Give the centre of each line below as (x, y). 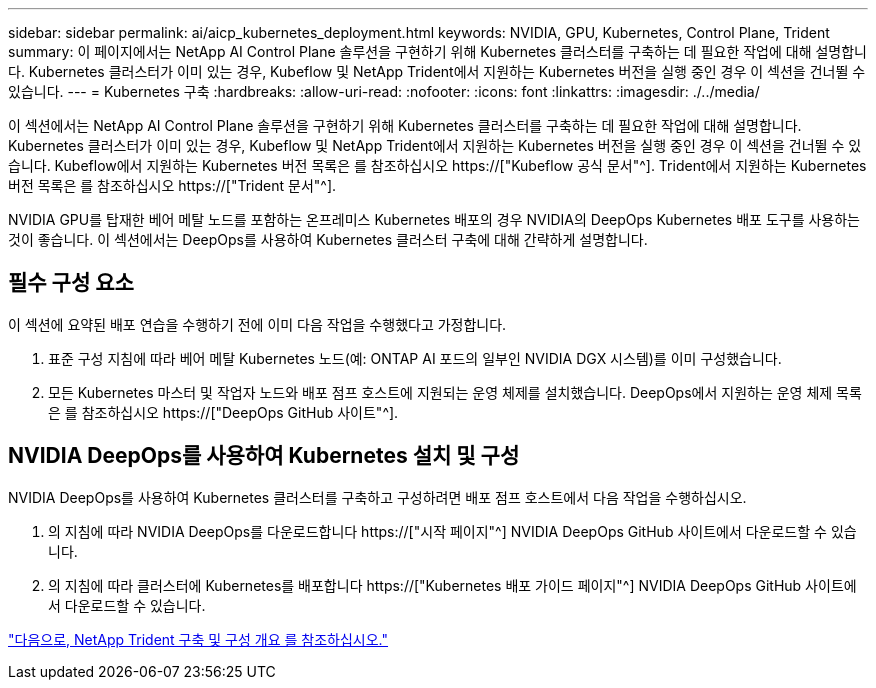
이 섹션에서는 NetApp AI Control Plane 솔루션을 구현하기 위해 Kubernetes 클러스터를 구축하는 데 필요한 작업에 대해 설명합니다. (405, 125)
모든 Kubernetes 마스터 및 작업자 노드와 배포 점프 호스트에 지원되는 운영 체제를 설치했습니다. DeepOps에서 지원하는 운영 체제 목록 (455, 392)
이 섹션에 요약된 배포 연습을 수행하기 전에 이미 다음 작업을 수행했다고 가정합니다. (257, 324)
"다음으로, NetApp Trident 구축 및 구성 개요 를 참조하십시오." (198, 639)
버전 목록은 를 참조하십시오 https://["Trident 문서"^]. (172, 185)
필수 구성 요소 (71, 283)
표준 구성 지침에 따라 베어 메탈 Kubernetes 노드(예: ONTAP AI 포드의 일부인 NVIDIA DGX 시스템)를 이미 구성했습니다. (415, 358)
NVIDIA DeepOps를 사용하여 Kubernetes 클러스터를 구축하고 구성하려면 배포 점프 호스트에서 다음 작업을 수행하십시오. (377, 497)
